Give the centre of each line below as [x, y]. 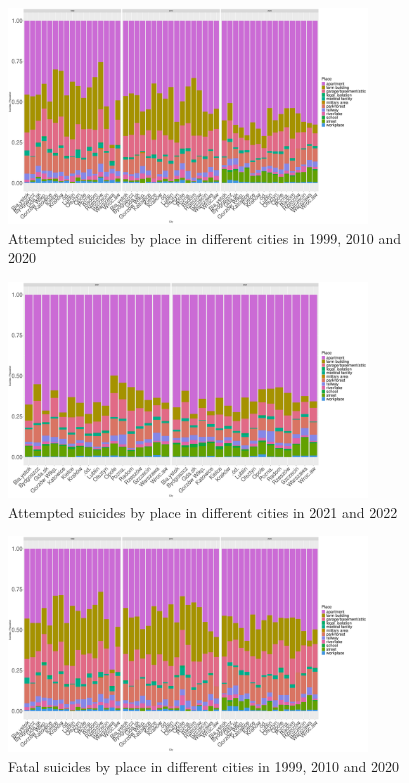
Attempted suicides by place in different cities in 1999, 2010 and [205, 237]
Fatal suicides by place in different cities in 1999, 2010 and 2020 [203, 765]
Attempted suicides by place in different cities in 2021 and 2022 [203, 511]
